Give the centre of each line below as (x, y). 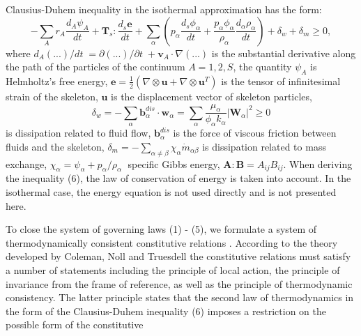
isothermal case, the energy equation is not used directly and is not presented (171, 191)
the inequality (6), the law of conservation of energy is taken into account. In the (178, 178)
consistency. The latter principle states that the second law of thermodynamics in (180, 297)
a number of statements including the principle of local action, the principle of (173, 269)
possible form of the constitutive (75, 324)
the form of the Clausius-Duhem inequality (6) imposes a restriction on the (166, 311)
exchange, (26, 163)
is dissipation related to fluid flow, (78, 133)
